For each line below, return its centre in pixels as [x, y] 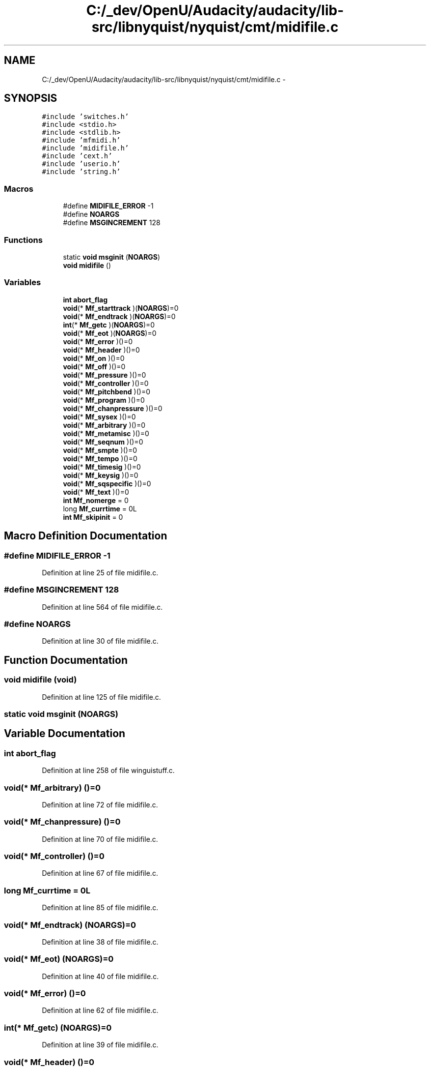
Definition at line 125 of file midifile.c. [101, 697]
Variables [23, 282]
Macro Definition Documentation [86, 536]
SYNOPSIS [31, 98]
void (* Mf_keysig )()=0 [101, 475]
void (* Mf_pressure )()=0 [105, 375]
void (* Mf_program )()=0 [104, 400]
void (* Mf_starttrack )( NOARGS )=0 [121, 308]
